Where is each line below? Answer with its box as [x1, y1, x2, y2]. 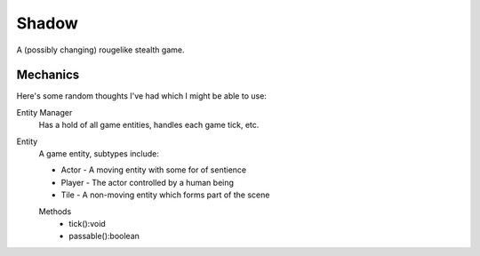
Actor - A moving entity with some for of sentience [60, 164, 247, 175]
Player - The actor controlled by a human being [60, 177, 235, 188]
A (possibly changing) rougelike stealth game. [16, 44, 185, 55]
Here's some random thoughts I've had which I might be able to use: [16, 91, 267, 101]
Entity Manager [16, 107, 73, 117]
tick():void [68, 218, 106, 228]
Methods [38, 205, 72, 217]
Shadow [16, 13, 79, 33]
